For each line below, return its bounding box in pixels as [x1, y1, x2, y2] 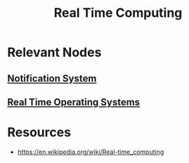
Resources [7, 124, 72, 141]
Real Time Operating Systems [7, 96, 141, 108]
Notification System [7, 72, 97, 84]
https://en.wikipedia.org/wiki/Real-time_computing [17, 148, 164, 156]
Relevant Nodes [7, 44, 102, 60]
